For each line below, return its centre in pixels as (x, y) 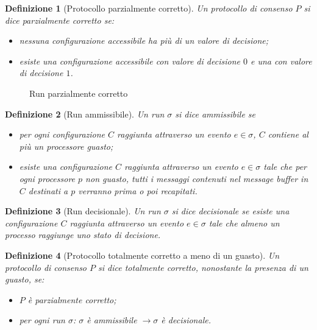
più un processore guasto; (66, 146)
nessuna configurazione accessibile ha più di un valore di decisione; (144, 40)
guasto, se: (25, 279)
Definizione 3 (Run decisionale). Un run (83, 211)
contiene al (288, 134)
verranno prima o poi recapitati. (138, 190)
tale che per (285, 167)
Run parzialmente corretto (79, 93)
